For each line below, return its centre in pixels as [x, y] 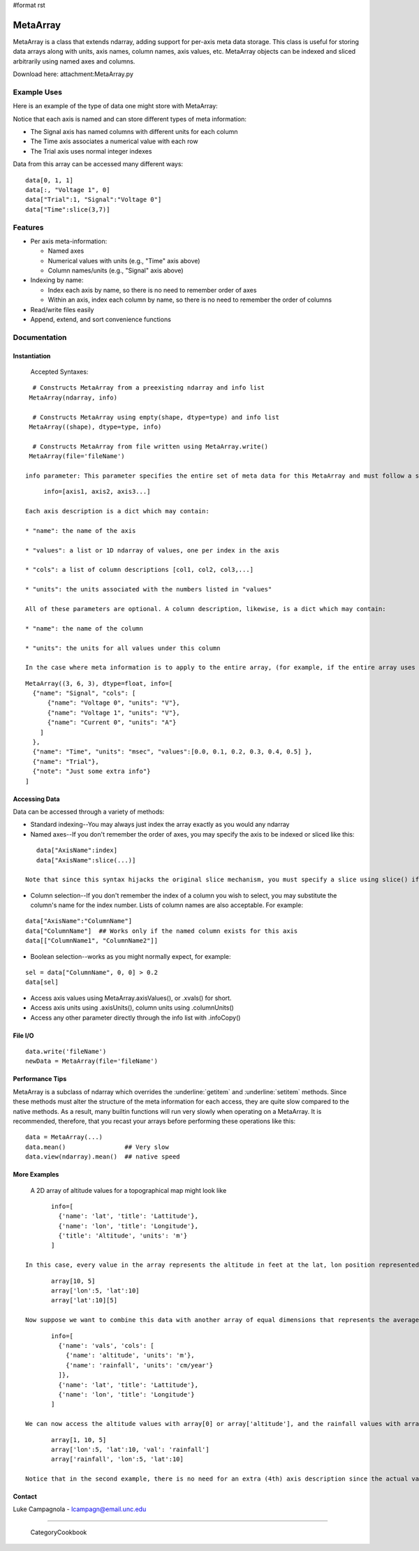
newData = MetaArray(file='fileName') [92, 1061]
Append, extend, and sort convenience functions [101, 319]
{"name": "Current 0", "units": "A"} [112, 722]
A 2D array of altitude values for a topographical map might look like [128, 1190]
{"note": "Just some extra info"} [91, 771]
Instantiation [32, 355]
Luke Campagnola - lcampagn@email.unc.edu [80, 1509]
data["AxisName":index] [77, 851]
